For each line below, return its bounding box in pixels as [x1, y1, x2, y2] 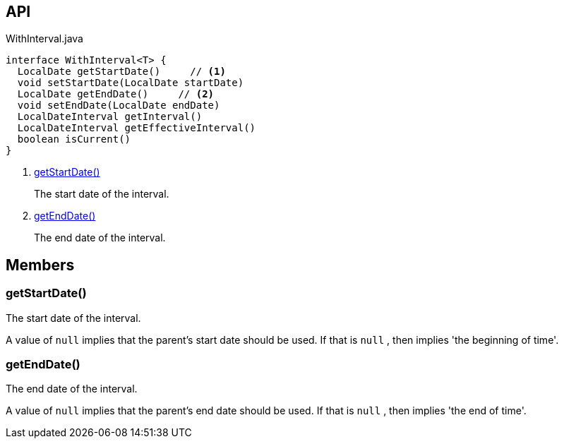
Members [6, 256, 75, 274]
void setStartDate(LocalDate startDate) [17, 77, 244, 89]
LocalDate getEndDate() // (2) [17, 88, 215, 100]
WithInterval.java [6, 32, 83, 45]
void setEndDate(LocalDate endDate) [17, 100, 220, 112]
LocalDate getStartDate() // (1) [17, 66, 226, 78]
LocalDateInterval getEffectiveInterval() [17, 122, 256, 134]
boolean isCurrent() [17, 133, 131, 145]
